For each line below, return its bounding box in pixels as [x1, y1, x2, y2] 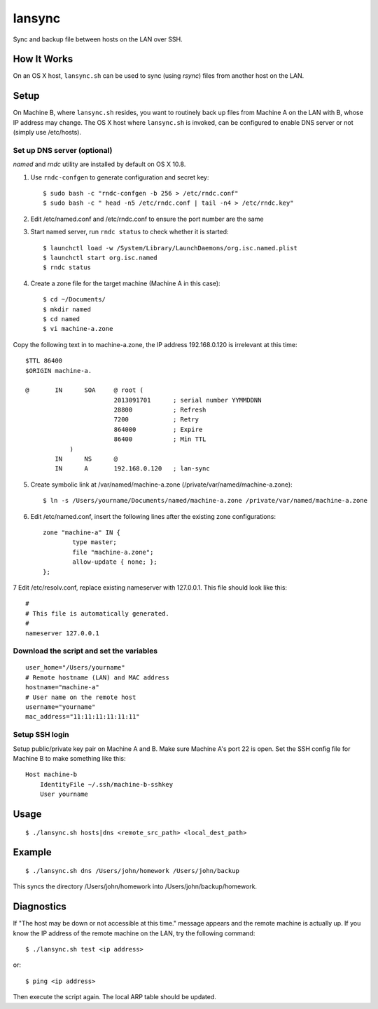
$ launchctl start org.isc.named [43, 254, 157, 262]
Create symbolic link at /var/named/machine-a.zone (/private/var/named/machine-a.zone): [30, 480, 293, 489]
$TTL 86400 [25, 357, 63, 365]
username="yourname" [25, 703, 96, 711]
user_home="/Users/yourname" [25, 663, 125, 672]
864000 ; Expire [113, 425, 203, 433]
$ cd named [43, 315, 80, 323]
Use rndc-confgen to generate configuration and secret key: [30, 172, 209, 182]
